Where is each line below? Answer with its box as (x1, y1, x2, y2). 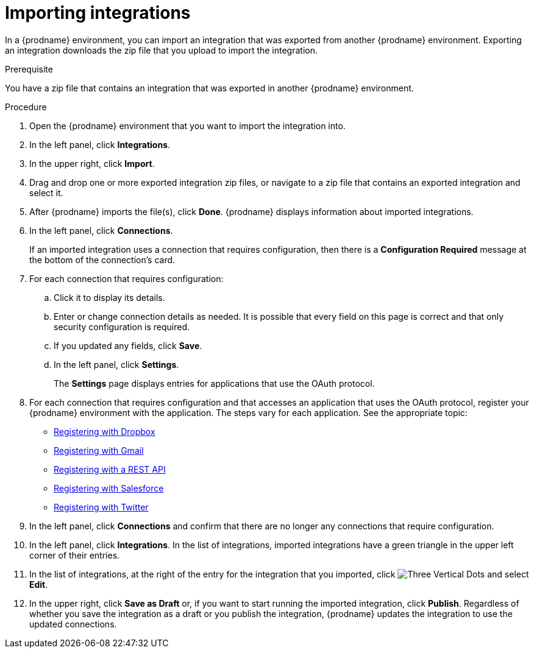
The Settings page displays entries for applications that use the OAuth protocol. (54, 378, 375, 389)
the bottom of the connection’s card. (29, 254, 176, 265)
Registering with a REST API (54, 464, 166, 475)
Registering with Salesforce (54, 482, 164, 493)
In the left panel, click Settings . (54, 359, 179, 370)
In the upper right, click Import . (29, 158, 155, 169)
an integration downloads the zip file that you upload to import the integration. (5, 44, 318, 55)
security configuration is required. (54, 321, 190, 332)
